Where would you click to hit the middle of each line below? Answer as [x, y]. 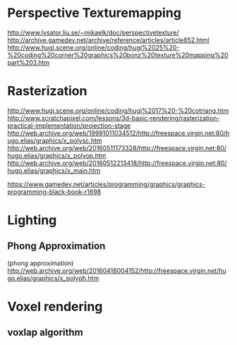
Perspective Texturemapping [95, 13]
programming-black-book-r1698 [54, 191]
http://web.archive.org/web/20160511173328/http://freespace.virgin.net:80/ [117, 148]
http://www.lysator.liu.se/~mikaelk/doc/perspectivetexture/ [93, 32]
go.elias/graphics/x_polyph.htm [53, 278]
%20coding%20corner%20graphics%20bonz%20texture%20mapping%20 [118, 55]
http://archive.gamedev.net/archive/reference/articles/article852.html [108, 40]
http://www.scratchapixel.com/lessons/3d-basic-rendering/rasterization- [114, 118]
